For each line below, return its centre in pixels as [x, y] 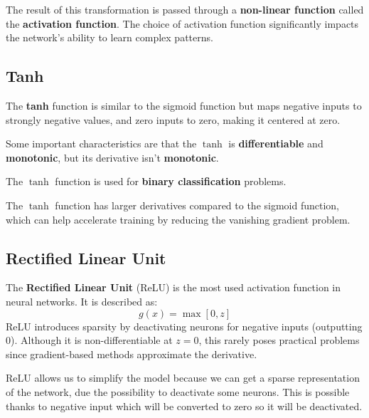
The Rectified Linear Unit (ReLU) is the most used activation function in [173, 287]
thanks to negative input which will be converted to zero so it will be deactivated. [184, 406]
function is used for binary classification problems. [171, 181]
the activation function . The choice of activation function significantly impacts [182, 23]
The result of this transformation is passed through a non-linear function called [185, 9]
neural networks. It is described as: [82, 301]
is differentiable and [276, 143]
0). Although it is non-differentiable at [89, 340]
